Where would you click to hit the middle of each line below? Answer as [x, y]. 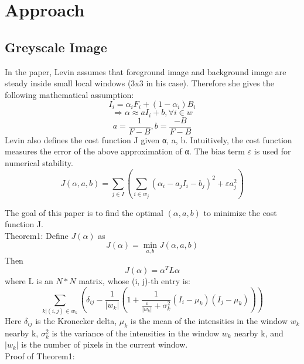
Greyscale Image [56, 47]
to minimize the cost [240, 212]
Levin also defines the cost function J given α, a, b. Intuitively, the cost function [148, 139]
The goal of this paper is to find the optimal [84, 212]
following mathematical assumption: [69, 94]
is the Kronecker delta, [76, 320]
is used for [272, 151]
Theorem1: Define [37, 235]
